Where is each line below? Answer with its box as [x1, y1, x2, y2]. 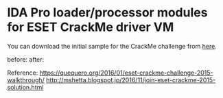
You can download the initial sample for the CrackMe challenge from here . [7, 42, 218, 50]
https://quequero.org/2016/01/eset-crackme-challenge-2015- [39, 69, 213, 77]
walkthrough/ [7, 75, 45, 84]
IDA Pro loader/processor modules [7, 5, 208, 21]
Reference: [7, 69, 38, 77]
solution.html [7, 83, 44, 91]
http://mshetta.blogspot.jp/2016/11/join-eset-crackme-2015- [45, 75, 216, 84]
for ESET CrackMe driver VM [7, 19, 174, 35]
